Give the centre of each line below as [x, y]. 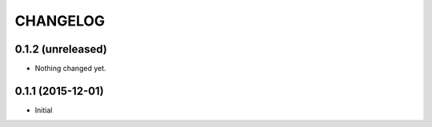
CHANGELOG [60, 21]
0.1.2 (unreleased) [61, 49]
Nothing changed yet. [71, 69]
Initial [44, 110]
